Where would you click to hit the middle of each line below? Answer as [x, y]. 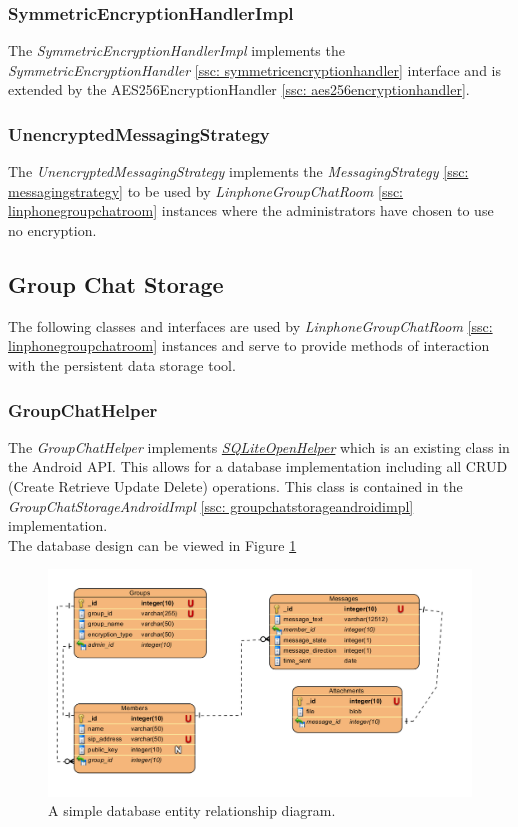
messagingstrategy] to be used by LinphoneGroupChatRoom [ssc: [206, 190]
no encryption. [52, 230]
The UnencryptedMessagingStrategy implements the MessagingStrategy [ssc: [238, 171]
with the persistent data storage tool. [122, 364]
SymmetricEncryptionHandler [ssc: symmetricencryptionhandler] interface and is [254, 69]
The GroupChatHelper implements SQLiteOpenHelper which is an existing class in [259, 446]
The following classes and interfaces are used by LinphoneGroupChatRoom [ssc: [250, 325]
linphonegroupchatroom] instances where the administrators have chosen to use [251, 210]
